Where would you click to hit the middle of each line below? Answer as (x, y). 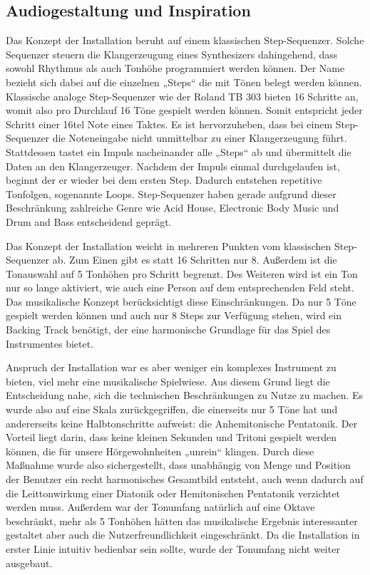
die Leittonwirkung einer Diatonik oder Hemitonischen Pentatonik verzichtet (173, 493)
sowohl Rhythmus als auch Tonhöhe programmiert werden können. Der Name (175, 68)
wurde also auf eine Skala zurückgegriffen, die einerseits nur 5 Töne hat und (172, 409)
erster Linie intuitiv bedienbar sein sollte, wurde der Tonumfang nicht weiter (173, 548)
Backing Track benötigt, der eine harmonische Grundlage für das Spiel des (168, 330)
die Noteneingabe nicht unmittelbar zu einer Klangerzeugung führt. (200, 138)
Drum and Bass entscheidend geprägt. (89, 221)
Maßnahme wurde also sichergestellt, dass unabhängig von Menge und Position (178, 465)
